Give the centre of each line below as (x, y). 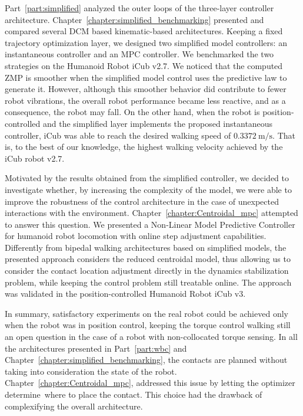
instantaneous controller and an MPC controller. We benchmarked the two (139, 54)
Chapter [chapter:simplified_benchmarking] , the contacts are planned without (146, 360)
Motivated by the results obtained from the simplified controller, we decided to (147, 178)
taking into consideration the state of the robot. (91, 371)
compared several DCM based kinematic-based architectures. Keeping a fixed (144, 31)
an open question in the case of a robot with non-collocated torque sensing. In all (151, 337)
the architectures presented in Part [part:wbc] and (96, 348)
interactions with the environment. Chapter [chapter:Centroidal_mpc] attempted (151, 213)
